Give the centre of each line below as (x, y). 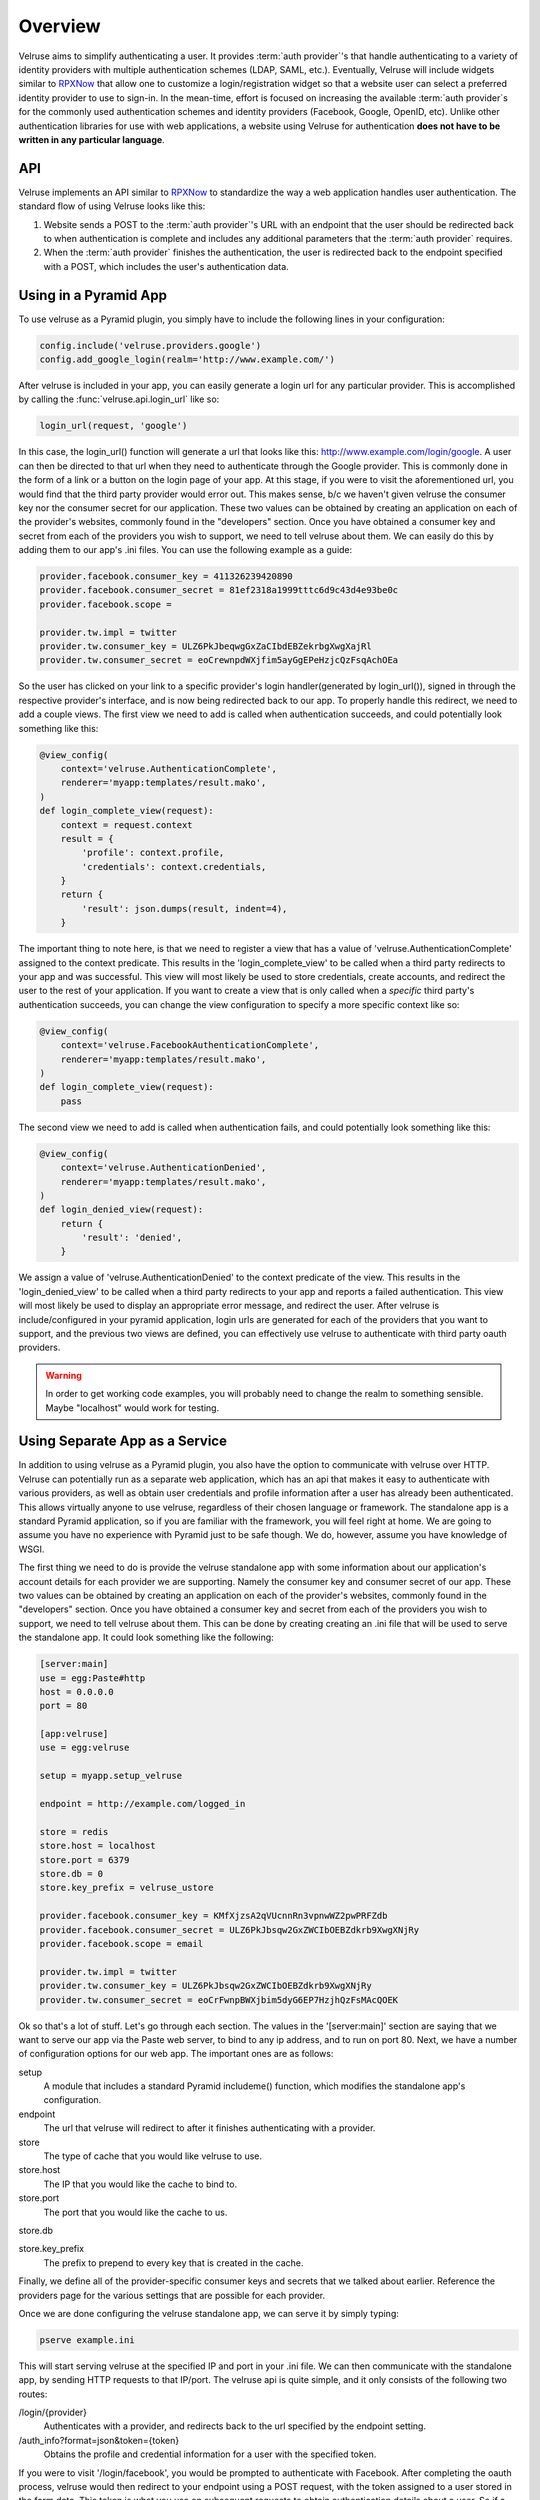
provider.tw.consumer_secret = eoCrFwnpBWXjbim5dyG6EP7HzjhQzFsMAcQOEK (219, 1999)
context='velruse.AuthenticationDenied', (163, 1168)
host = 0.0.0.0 (76, 1691)
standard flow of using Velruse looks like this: (112, 206)
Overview (59, 26)
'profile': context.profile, (153, 853)
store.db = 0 (71, 1873)
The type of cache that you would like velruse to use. (152, 2156)
